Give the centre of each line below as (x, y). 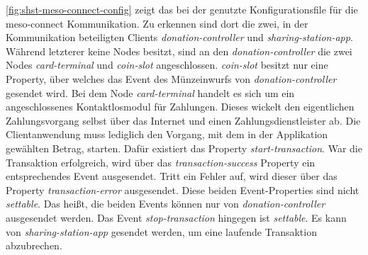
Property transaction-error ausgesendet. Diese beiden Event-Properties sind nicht (183, 189)
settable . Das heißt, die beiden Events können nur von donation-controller (166, 204)
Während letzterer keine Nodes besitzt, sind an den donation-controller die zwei (179, 51)
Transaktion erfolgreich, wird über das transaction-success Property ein (161, 162)
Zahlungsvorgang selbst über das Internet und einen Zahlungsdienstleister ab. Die (183, 120)
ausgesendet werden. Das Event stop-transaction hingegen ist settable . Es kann (176, 217)
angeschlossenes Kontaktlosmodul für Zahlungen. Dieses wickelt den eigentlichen (180, 107)
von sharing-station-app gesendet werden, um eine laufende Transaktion (161, 231)
